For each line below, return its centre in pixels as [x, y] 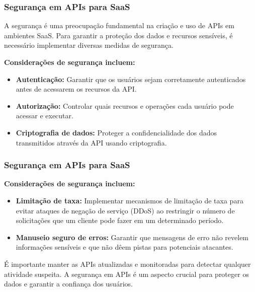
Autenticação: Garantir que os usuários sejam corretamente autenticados [131, 79]
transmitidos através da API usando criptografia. [91, 142]
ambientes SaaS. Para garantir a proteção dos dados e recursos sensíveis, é [118, 35]
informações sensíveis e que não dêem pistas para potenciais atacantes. [124, 247]
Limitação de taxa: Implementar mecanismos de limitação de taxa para [130, 200]
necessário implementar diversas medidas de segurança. [89, 45]
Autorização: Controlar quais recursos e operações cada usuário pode [125, 105]
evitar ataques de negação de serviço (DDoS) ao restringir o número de [125, 210]
